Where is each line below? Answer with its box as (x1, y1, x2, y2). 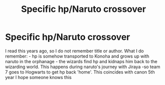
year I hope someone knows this (5, 74, 72, 80)
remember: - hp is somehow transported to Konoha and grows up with (5, 53, 150, 59)
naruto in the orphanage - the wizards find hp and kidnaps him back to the (5, 58, 158, 64)
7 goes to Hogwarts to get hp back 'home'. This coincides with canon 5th (5, 69, 155, 75)
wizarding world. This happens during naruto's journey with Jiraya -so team (5, 64, 161, 70)
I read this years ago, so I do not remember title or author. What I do (5, 48, 144, 54)
